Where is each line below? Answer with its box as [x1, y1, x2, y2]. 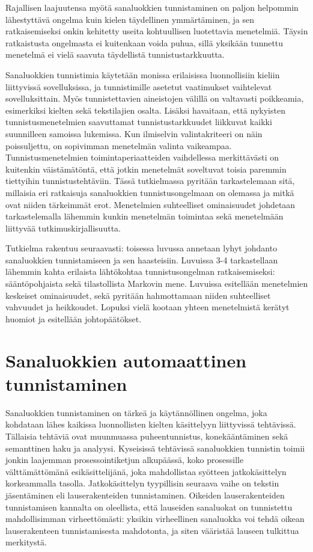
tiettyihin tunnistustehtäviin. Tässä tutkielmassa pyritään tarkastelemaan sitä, [5, 174, 295, 187]
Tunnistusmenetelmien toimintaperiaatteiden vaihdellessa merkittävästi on [5, 151, 279, 164]
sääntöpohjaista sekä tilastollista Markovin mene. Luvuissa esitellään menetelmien [5, 277, 308, 290]
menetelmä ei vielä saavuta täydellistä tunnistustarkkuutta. [5, 48, 225, 61]
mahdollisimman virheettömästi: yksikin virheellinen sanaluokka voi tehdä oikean [5, 512, 305, 525]
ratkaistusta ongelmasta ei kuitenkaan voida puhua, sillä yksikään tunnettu [5, 36, 284, 49]
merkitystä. [5, 536, 47, 548]
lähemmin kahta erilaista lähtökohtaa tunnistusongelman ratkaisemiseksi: [5, 265, 275, 278]
